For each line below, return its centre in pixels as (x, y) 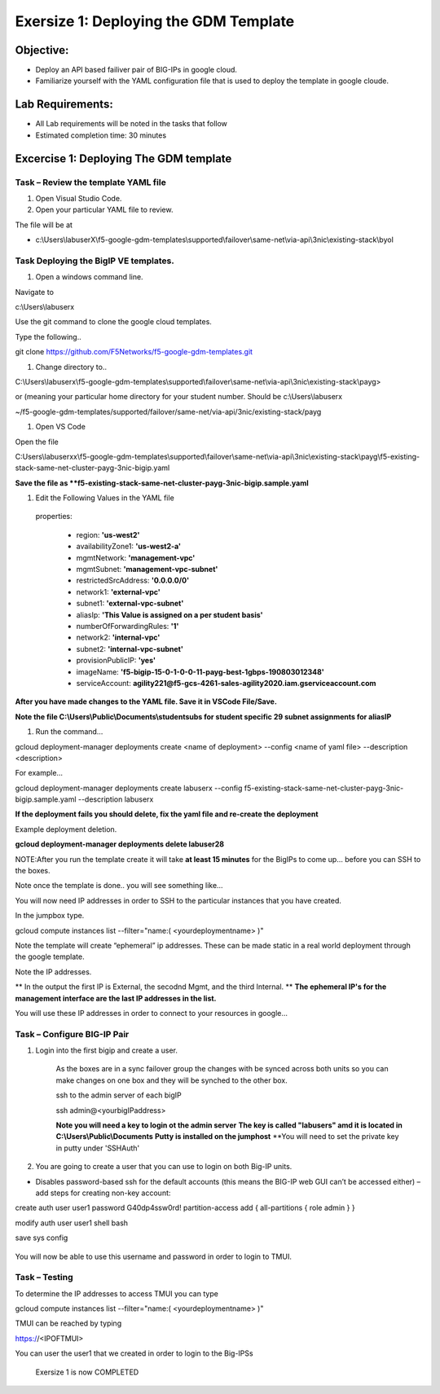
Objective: (42, 50)
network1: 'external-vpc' (118, 591)
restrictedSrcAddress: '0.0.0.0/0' (133, 580)
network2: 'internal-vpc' (118, 638)
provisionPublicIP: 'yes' (116, 661)
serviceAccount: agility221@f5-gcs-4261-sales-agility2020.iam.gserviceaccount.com (226, 683)
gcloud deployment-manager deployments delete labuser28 (119, 844)
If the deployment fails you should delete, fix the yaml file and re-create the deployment (167, 814)
